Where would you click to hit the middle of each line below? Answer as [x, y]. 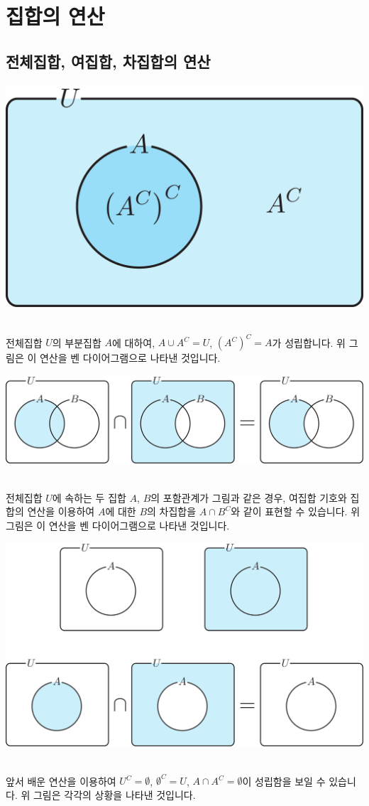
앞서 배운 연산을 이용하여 [61, 780]
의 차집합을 [172, 511]
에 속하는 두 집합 [89, 497]
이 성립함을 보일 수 [284, 780]
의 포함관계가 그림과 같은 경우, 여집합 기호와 [249, 497]
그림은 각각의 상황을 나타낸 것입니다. [114, 794]
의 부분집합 [77, 342]
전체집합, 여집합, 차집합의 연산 [108, 61]
